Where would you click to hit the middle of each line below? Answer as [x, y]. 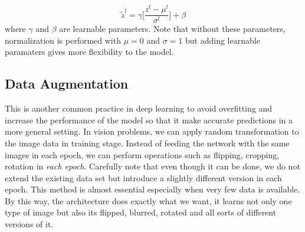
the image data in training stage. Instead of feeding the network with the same [147, 143]
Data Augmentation [67, 84]
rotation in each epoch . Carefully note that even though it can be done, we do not [152, 166]
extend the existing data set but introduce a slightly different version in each [143, 177]
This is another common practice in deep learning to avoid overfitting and [138, 108]
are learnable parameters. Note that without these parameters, [172, 29]
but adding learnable [222, 40]
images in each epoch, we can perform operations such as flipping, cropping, [142, 154]
